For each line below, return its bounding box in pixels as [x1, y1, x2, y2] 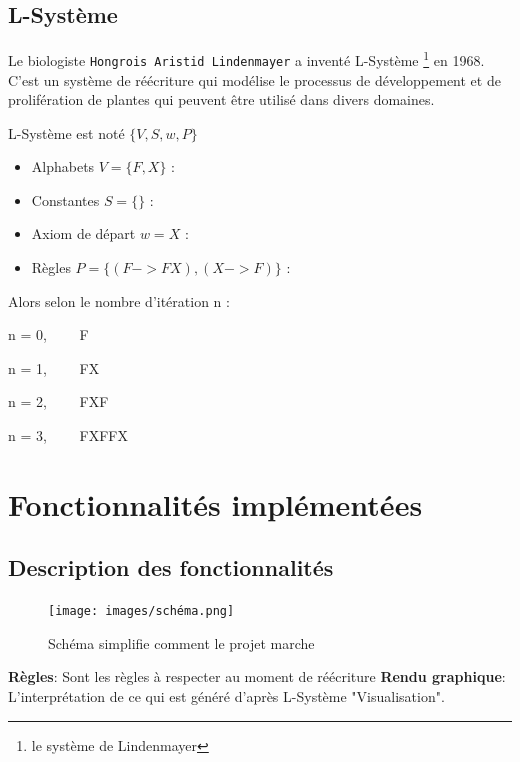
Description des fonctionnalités [8, 552, 334, 583]
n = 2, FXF [8, 391, 109, 412]
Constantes [31, 189, 100, 210]
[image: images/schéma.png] [48, 604, 235, 619]
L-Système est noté [8, 122, 125, 143]
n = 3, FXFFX [8, 425, 128, 446]
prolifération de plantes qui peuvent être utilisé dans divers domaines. [8, 89, 435, 110]
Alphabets [31, 156, 95, 177]
